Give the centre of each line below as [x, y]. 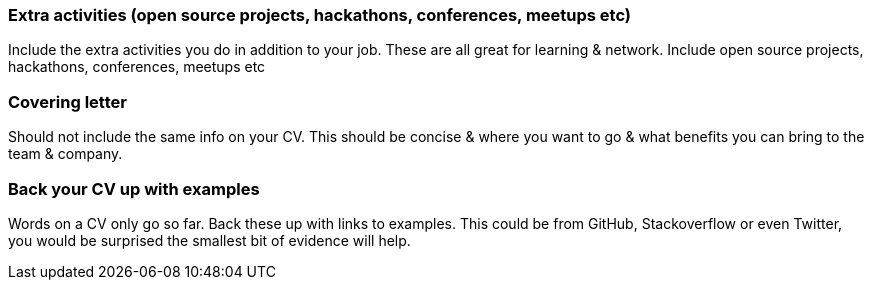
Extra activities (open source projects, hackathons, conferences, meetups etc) [319, 15]
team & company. [65, 154]
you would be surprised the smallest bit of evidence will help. [209, 240]
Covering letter [67, 101]
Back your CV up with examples [134, 188]
